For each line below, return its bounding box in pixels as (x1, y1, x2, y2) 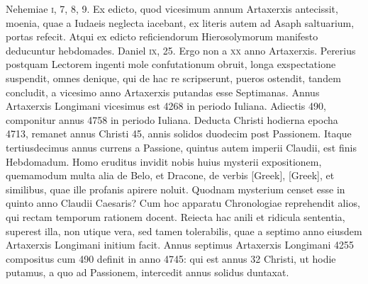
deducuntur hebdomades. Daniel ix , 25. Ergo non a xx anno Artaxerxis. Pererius (6, 42, 356, 57)
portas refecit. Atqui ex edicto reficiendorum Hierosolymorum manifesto (6, 29, 318, 44)
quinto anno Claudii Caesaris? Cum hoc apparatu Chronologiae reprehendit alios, (6, 195, 360, 210)
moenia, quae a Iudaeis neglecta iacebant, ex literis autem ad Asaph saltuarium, (6, 15, 355, 30)
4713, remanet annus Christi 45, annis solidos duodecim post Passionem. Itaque (6, 126, 352, 141)
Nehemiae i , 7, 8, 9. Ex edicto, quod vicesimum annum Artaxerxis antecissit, (6, 1, 338, 16)
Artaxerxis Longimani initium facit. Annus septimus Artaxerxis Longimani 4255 (6, 237, 354, 252)
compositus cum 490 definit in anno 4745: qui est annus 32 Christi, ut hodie (6, 251, 336, 266)
